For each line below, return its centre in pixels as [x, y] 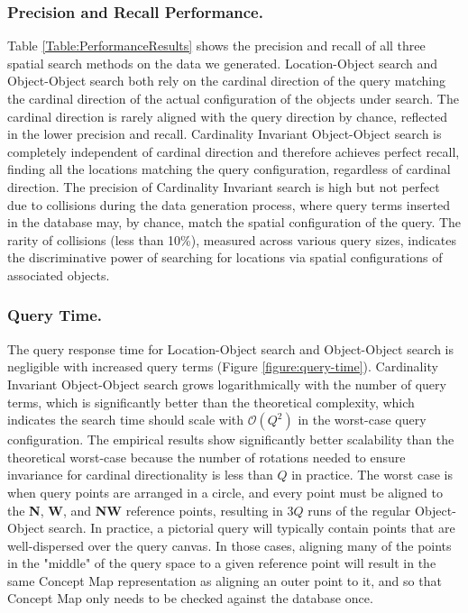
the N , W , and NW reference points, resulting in [145, 510]
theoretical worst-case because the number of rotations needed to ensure [206, 457]
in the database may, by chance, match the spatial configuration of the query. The [234, 222]
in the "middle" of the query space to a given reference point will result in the [222, 563]
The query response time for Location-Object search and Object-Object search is [231, 348]
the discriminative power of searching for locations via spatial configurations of [225, 257]
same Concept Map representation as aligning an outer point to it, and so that [225, 580]
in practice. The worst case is [372, 475]
